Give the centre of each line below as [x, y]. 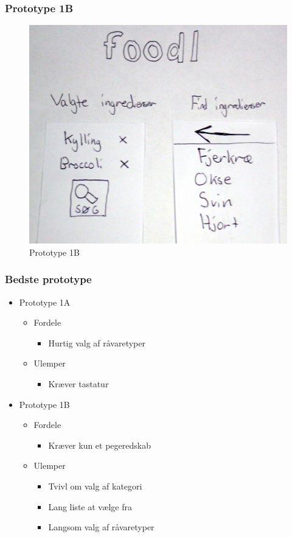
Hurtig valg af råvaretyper [97, 342]
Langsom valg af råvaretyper [101, 527]
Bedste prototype [48, 279]
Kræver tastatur [78, 383]
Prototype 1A [45, 302]
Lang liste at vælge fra [90, 506]
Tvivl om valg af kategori [95, 486]
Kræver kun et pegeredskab [99, 445]
